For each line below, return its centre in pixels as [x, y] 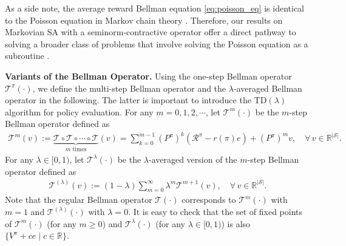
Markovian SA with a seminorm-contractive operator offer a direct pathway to [151, 32]
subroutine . [27, 56]
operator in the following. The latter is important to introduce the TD [136, 100]
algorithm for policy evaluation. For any [79, 111]
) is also [236, 223]
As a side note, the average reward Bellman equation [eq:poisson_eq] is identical [155, 8]
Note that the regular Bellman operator [79, 200]
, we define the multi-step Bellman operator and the [129, 88]
